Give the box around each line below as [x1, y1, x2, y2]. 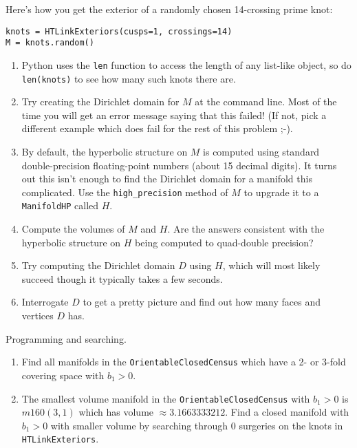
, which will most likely [222, 258, 321, 273]
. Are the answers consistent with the [167, 222, 325, 236]
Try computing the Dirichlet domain [21, 258, 175, 273]
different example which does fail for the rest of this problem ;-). [21, 121, 293, 136]
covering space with [21, 367, 105, 382]
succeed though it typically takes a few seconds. [21, 271, 223, 286]
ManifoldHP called [21, 198, 99, 213]
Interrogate [21, 295, 69, 309]
